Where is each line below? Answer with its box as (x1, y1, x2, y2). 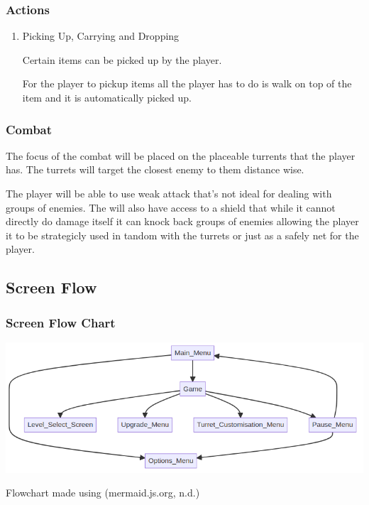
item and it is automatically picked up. (22, 90, 192, 104)
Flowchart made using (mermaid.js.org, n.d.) (6, 485, 200, 500)
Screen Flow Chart (6, 313, 116, 331)
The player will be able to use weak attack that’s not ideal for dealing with (6, 186, 332, 200)
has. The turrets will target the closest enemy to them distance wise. (6, 162, 304, 177)
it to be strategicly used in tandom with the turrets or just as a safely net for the (6, 227, 359, 242)
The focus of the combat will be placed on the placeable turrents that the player (6, 148, 356, 163)
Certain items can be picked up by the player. (22, 52, 222, 67)
